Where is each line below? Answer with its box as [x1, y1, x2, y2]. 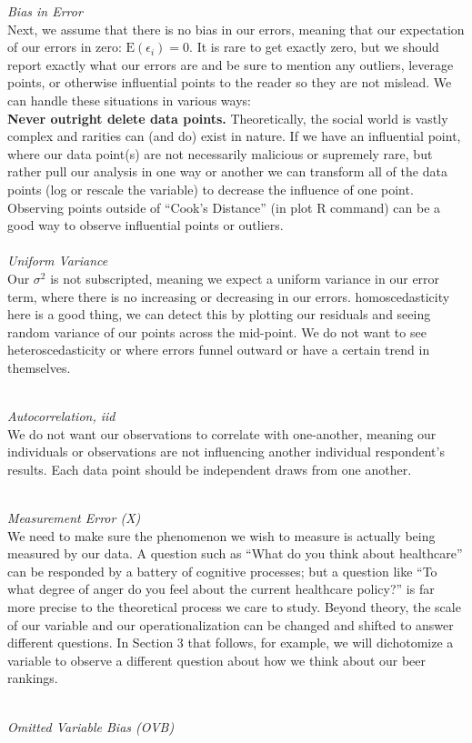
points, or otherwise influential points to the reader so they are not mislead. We [7, 73, 452, 92]
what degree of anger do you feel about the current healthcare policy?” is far [7, 579, 435, 598]
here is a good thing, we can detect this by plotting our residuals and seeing [7, 305, 431, 324]
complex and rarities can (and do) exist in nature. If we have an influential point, [7, 126, 461, 146]
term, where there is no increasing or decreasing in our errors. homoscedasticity [7, 286, 450, 306]
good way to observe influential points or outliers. [7, 216, 284, 235]
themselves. [7, 357, 71, 377]
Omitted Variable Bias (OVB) [7, 717, 175, 736]
